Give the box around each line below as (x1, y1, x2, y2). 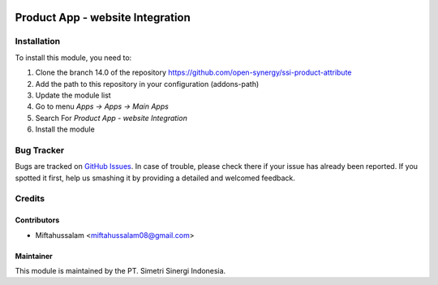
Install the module (35, 124, 95, 134)
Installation (15, 36, 61, 47)
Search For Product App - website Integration (35, 113, 188, 123)
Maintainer (15, 251, 53, 261)
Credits (15, 193, 45, 205)
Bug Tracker (15, 145, 65, 156)
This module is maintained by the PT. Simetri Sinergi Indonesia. (15, 266, 226, 275)
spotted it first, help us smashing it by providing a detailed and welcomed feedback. (15, 173, 295, 183)
